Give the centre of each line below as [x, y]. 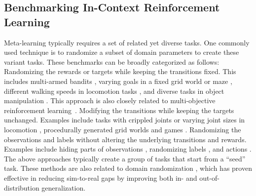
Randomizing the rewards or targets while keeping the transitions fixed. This [120, 71]
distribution [22, 187]
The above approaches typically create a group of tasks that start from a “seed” [125, 158]
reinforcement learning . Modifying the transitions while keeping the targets [119, 110]
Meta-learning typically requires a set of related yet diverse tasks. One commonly [127, 42]
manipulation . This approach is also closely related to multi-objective [110, 100]
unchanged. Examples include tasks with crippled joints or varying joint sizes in [125, 120]
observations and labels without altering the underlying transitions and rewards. [125, 139]
